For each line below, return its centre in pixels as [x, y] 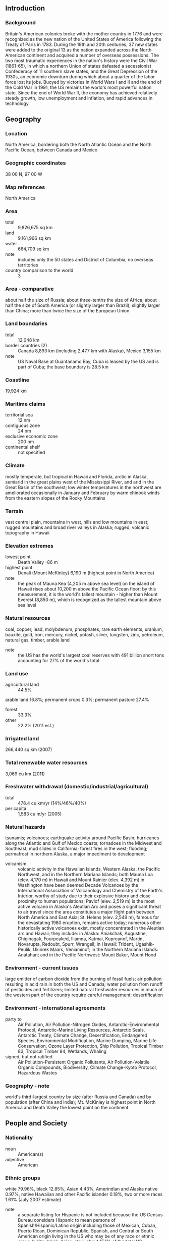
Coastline [17, 380]
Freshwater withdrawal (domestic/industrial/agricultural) [77, 787]
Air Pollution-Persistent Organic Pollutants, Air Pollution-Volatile [84, 1062]
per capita [16, 808]
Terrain [14, 511]
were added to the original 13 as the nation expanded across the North [78, 49]
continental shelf [23, 447]
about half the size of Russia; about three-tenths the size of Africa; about [81, 300]
